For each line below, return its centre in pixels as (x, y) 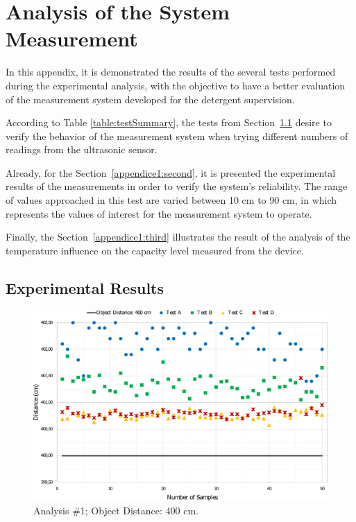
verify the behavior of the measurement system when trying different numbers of (177, 136)
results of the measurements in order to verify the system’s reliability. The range (177, 186)
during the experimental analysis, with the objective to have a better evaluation (176, 85)
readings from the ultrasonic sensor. (82, 149)
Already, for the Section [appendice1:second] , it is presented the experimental (171, 172)
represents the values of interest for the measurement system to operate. (159, 213)
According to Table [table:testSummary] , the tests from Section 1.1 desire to (169, 122)
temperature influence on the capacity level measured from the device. (155, 250)
